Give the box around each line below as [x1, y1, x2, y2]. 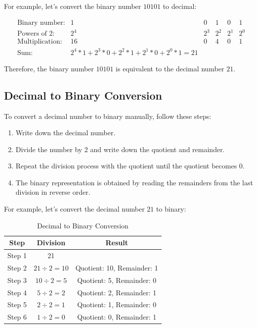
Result [105, 237, 128, 248]
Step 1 [7, 250, 27, 261]
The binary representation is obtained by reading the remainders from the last [15, 177, 253, 187]
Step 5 [7, 299, 27, 310]
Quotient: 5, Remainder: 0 [77, 274, 157, 285]
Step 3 [7, 274, 27, 285]
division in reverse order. [15, 187, 90, 197]
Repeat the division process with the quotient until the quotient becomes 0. [15, 161, 245, 171]
